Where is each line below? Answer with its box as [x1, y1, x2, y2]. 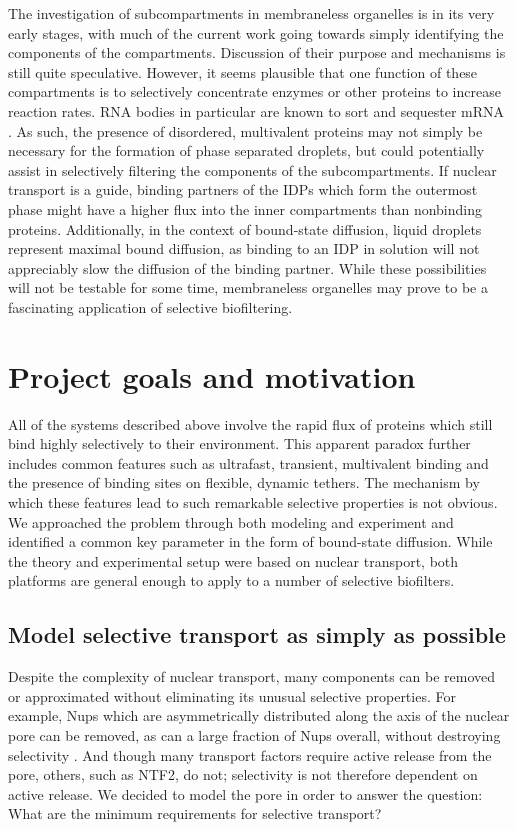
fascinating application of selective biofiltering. [8, 296, 293, 317]
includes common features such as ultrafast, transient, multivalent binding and [8, 452, 489, 473]
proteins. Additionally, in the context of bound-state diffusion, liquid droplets [8, 218, 482, 239]
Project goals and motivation [8, 355, 416, 396]
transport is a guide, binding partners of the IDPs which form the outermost [8, 179, 478, 200]
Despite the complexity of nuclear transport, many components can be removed [8, 666, 496, 687]
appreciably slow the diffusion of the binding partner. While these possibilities [8, 257, 487, 278]
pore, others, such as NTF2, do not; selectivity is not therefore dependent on [8, 764, 478, 785]
